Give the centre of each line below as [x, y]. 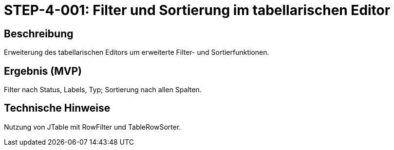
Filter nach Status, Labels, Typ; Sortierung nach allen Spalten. [103, 90]
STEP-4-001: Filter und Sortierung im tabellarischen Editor [197, 10]
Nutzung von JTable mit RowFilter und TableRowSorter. [93, 127]
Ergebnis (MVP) [43, 71]
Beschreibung [39, 33]
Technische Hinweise [57, 108]
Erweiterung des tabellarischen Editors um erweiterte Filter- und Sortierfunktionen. [137, 52]
